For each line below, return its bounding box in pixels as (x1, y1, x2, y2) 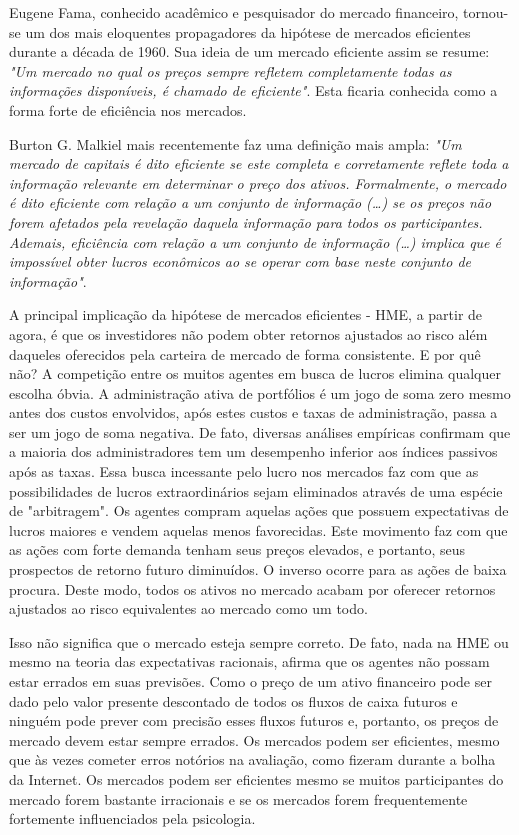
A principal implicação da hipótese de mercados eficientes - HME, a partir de (9, 304, 483, 325)
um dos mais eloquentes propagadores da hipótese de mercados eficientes (25, 21, 471, 42)
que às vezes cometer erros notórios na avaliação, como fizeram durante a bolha (9, 749, 496, 770)
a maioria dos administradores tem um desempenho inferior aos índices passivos (9, 441, 498, 462)
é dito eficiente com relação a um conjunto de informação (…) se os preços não (9, 192, 492, 213)
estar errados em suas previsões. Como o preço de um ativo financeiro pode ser (9, 671, 492, 691)
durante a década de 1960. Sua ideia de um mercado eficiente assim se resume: (9, 41, 490, 62)
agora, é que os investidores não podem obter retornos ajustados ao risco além (9, 323, 488, 344)
